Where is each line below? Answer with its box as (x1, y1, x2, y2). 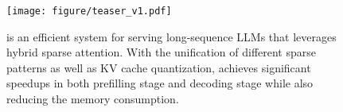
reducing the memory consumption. (6, 91, 179, 107)
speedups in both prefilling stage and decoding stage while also (6, 75, 314, 91)
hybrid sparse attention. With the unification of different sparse (6, 44, 317, 60)
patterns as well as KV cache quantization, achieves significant (6, 59, 311, 75)
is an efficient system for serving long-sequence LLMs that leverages (6, 28, 337, 44)
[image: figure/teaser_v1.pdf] (6, 6, 172, 17)
